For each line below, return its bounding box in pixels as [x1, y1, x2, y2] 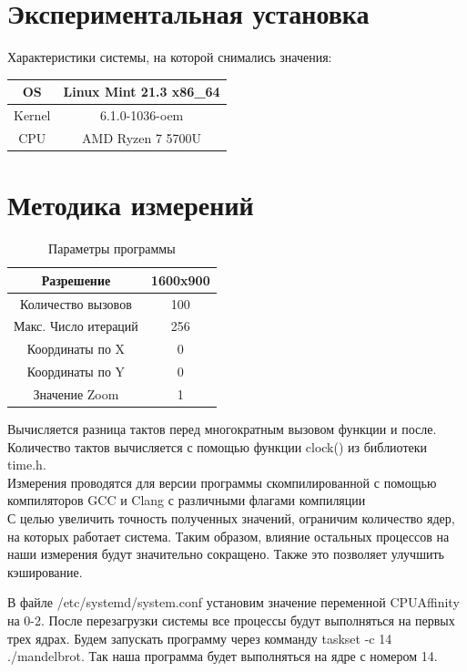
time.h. [7, 455, 46, 474]
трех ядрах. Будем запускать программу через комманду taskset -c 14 [7, 628, 392, 647]
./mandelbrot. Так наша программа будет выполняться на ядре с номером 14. [7, 646, 438, 666]
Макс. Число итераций [14, 316, 138, 336]
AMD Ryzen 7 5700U [82, 128, 202, 147]
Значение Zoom [33, 384, 119, 403]
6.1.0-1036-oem [99, 106, 184, 125]
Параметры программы [48, 239, 176, 258]
